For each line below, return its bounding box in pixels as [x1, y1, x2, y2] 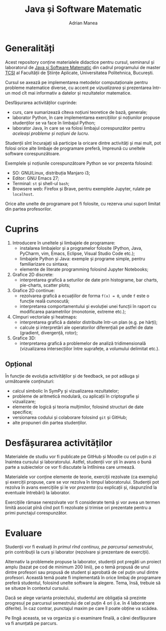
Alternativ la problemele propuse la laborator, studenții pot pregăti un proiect [5, 559, 162, 565]
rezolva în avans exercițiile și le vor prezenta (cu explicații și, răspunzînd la [5, 484, 157, 491]
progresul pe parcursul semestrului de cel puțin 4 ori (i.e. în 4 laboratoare [5, 600, 155, 606]
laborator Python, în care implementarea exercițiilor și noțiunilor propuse [12, 114, 160, 120]
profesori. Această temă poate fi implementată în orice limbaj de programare [5, 575, 161, 581]
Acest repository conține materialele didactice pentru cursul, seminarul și [5, 59, 155, 65]
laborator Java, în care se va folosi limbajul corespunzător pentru [12, 125, 145, 131]
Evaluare [5, 527, 42, 538]
